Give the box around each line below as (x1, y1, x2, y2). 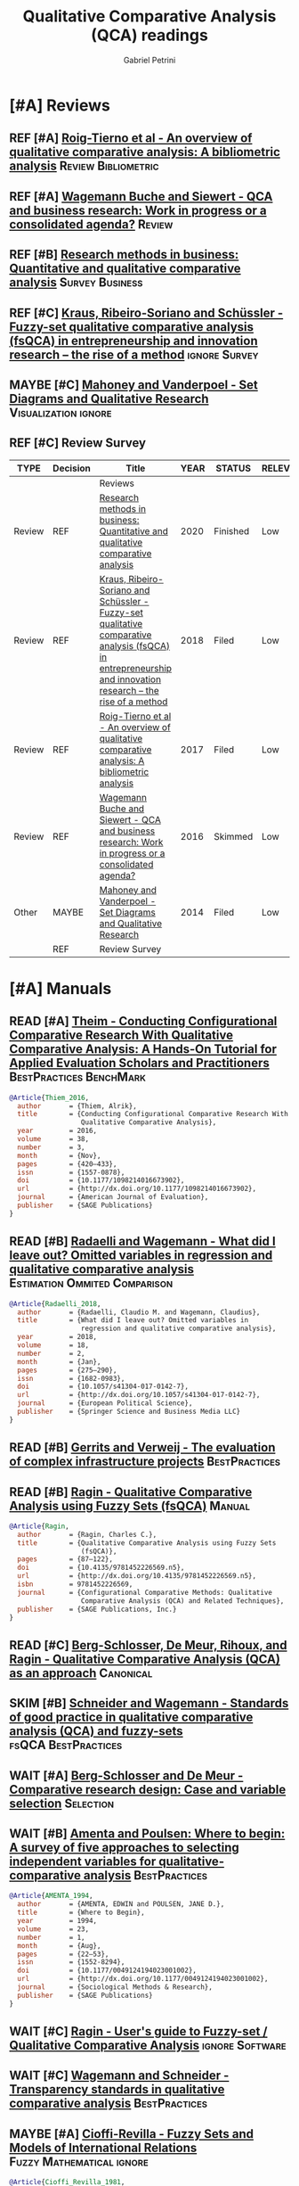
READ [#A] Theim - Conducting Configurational (9, 1014, 278, 1029)
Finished (213, 524, 250, 537)
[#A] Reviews (9, 95, 111, 115)
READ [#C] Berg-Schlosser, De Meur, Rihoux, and (9, 1638, 287, 1653)
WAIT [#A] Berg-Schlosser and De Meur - (9, 1768, 244, 1783)
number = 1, (17, 1933, 86, 1942)
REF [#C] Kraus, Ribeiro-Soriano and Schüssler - (9, 305, 284, 320)
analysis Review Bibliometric (9, 159, 159, 174)
